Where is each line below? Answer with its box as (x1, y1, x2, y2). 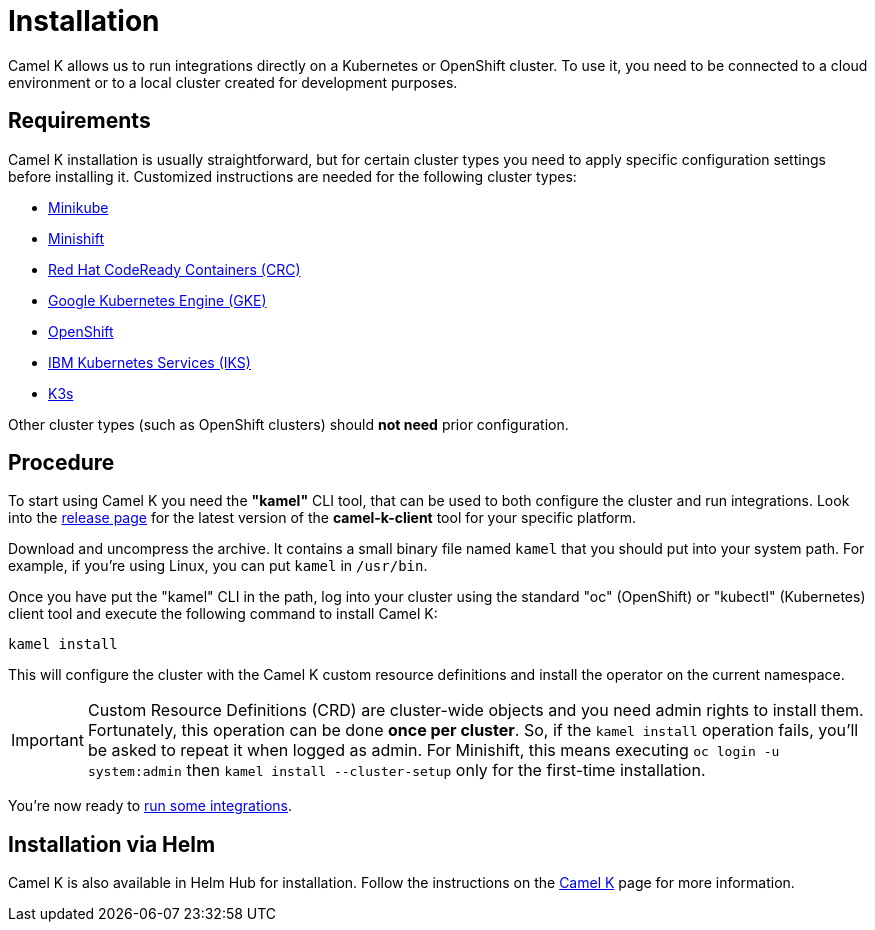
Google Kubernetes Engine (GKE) (48, 291, 267, 309)
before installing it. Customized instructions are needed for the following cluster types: (8, 167, 577, 185)
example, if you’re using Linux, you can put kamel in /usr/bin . (8, 557, 428, 575)
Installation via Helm (8, 831, 216, 857)
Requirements (8, 108, 151, 134)
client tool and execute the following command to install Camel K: (8, 605, 438, 623)
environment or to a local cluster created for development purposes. (8, 73, 458, 91)
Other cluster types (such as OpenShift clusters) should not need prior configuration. (8, 415, 569, 433)
